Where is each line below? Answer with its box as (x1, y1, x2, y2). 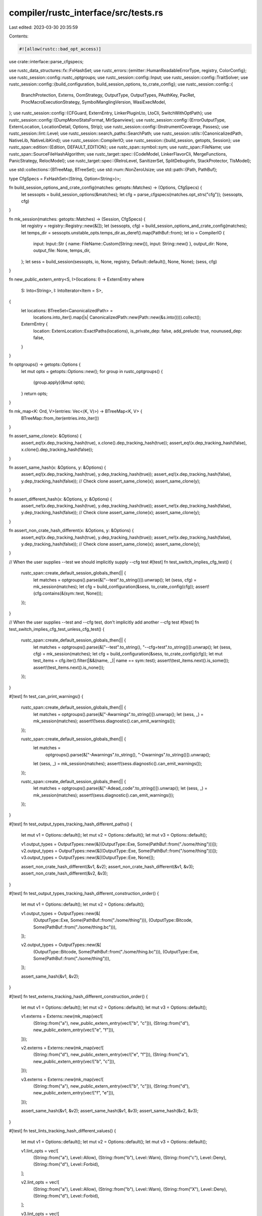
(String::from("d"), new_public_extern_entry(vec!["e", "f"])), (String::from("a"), (33, 1052, 189, 1057)
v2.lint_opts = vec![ (21, 1180, 60, 1185)
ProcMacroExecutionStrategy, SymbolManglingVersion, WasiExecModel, (21, 99, 166, 105)
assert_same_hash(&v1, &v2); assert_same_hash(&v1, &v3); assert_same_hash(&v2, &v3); (21, 1108, 199, 1114)
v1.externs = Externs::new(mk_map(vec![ (21, 1013, 103, 1019)
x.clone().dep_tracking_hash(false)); (21, 447, 94, 452)
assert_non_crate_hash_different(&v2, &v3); (21, 871, 108, 876)
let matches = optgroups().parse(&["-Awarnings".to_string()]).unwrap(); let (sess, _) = (33, 711, 204, 717)
